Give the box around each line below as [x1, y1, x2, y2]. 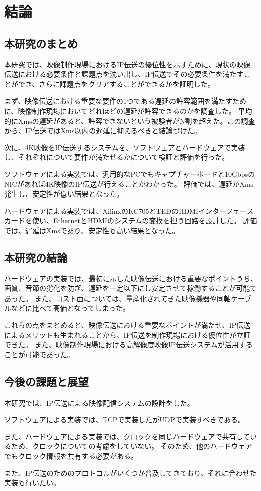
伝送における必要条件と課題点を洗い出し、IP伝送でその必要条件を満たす [4, 69, 244, 79]
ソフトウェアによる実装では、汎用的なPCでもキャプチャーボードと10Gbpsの [4, 168, 255, 179]
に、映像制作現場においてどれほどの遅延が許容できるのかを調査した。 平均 [4, 105, 252, 116]
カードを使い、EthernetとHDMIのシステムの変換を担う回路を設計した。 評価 [4, 215, 257, 226]
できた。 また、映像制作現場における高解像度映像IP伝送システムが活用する [4, 339, 253, 350]
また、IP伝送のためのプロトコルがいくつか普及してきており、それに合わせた [4, 467, 257, 478]
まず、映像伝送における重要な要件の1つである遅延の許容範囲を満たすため [4, 95, 246, 106]
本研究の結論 [4, 249, 67, 265]
